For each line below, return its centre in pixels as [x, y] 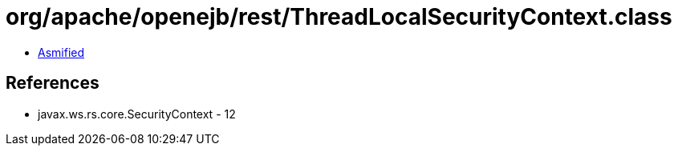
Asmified [61, 52]
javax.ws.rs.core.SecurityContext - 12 [137, 114]
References [53, 83]
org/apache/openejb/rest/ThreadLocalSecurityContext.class [339, 17]
